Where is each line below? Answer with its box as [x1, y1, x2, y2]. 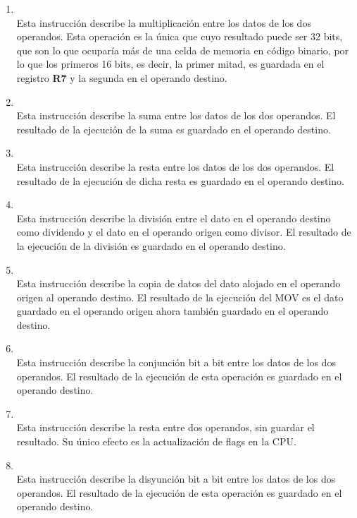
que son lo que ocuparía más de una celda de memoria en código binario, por [16, 42, 349, 57]
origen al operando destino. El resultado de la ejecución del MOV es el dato [16, 289, 344, 304]
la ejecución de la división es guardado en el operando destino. [16, 238, 286, 253]
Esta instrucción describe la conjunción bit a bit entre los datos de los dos [16, 355, 336, 370]
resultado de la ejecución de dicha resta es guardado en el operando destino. [16, 173, 344, 188]
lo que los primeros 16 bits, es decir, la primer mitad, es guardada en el [16, 56, 325, 71]
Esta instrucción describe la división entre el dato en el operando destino [16, 210, 331, 225]
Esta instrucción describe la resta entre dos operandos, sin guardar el [16, 420, 315, 435]
